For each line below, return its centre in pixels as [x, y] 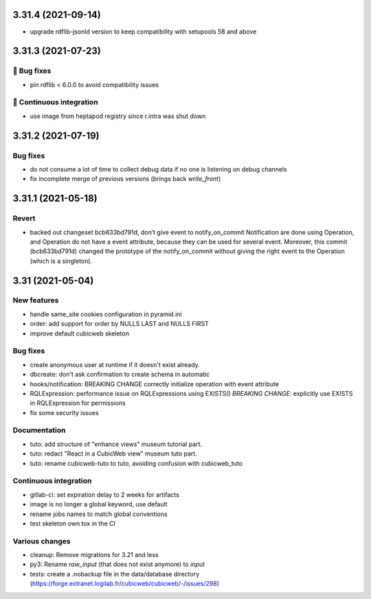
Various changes [42, 541]
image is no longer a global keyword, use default [99, 504]
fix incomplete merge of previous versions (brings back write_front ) [125, 179]
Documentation [39, 430]
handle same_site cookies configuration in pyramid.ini [106, 314]
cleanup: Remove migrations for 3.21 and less [94, 555]
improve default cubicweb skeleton [80, 333]
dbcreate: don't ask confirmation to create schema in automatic [120, 375]
